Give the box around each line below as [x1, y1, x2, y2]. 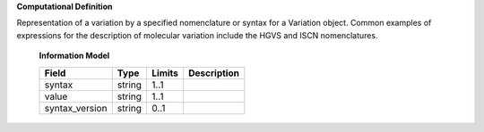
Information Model [39, 50, 110, 62]
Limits [151, 67, 179, 79]
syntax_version [44, 102, 108, 114]
